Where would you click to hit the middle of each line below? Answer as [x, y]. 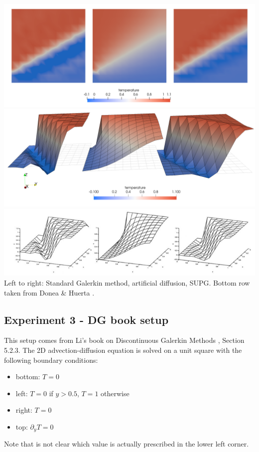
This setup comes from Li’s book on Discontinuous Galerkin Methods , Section [124, 340]
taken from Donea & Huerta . [49, 292]
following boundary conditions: [51, 360]
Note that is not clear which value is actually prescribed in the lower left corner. [127, 444]
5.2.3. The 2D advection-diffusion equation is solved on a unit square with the [123, 350]
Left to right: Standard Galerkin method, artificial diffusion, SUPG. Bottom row [127, 283]
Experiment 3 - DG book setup [86, 319]
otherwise [115, 393]
